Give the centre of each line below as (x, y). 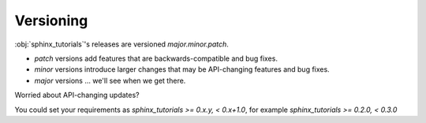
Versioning (51, 20)
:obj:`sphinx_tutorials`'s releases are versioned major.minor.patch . (121, 44)
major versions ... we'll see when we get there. (110, 80)
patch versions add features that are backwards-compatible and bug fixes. (156, 58)
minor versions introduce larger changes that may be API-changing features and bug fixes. (182, 69)
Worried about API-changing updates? (77, 95)
